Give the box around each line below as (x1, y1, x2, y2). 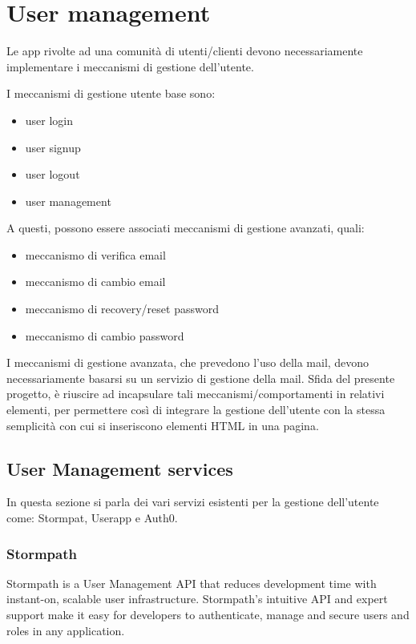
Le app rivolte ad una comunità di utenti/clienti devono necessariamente (6, 42, 363, 59)
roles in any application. (6, 622, 125, 638)
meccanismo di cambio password (25, 327, 184, 344)
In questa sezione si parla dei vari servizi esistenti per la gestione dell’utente (6, 493, 379, 510)
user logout (25, 166, 80, 183)
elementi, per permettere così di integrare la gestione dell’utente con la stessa (6, 401, 386, 418)
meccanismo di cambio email (25, 273, 166, 290)
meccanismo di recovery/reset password (25, 300, 219, 317)
